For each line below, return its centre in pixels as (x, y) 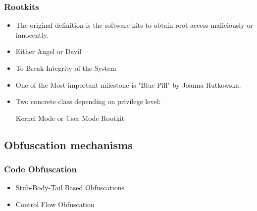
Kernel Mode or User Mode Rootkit (70, 118)
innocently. (32, 34)
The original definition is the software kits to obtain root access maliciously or (134, 25)
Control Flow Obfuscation (55, 204)
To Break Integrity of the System (66, 68)
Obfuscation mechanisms (68, 144)
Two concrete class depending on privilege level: (88, 101)
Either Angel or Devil (49, 51)
